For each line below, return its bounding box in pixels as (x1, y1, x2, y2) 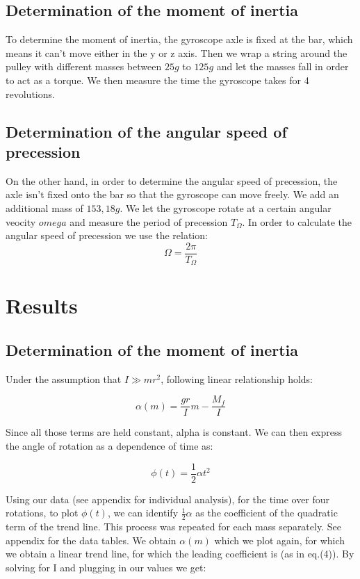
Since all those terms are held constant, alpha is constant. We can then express (6, 425, 343, 439)
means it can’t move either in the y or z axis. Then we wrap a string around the (6, 45, 347, 60)
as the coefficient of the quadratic (195, 505, 338, 520)
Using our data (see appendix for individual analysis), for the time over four (6, 491, 330, 506)
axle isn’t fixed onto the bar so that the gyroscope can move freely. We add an (6, 187, 339, 202)
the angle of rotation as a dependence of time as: (6, 439, 213, 453)
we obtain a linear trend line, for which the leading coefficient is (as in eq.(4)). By (6, 546, 354, 561)
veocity (6, 214, 36, 229)
